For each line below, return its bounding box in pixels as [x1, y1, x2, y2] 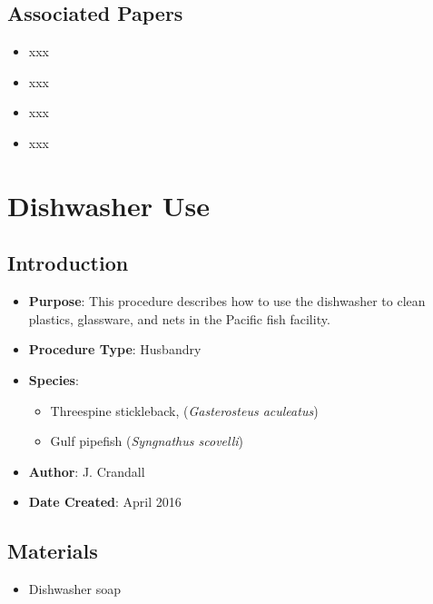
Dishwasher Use [7, 186, 210, 223]
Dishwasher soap [28, 579, 121, 599]
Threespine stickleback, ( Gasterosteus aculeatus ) [50, 401, 319, 420]
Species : [28, 370, 79, 389]
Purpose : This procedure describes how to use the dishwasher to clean [28, 292, 426, 311]
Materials [7, 537, 98, 565]
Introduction [7, 249, 129, 277]
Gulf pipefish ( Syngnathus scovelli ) [50, 431, 244, 451]
